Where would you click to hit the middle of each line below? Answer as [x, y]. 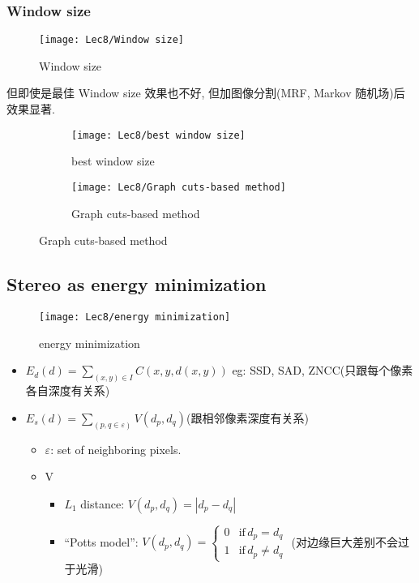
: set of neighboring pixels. [116, 449]
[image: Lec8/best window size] [158, 135]
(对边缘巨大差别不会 [345, 541]
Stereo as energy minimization [137, 284]
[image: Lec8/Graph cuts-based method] [179, 187]
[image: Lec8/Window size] [111, 40]
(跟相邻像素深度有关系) [247, 417]
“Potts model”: [101, 541]
